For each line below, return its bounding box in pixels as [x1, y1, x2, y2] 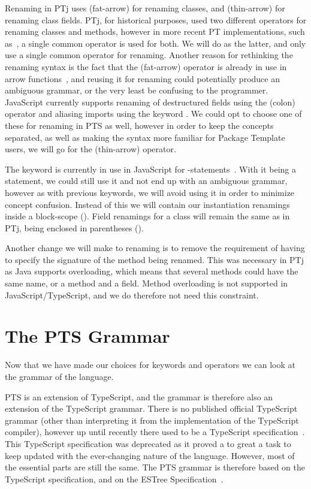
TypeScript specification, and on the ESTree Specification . [5, 472, 224, 485]
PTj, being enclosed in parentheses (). [5, 221, 144, 234]
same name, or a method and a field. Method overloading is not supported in [5, 277, 288, 289]
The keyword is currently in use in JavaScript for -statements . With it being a [5, 162, 297, 175]
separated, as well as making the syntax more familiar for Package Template [5, 131, 285, 143]
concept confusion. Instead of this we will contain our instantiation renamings [5, 198, 290, 210]
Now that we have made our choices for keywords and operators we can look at [5, 358, 295, 371]
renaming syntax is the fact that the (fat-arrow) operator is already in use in [5, 60, 287, 73]
